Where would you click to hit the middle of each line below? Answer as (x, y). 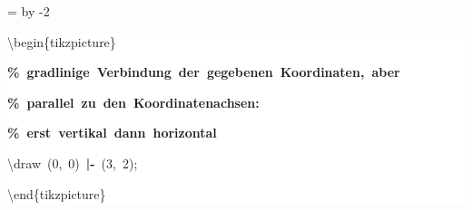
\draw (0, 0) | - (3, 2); (73, 162)
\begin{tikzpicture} (62, 41)
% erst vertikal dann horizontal (112, 133)
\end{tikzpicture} (57, 193)
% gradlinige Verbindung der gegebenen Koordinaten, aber (204, 72)
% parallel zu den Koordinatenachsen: (133, 102)
